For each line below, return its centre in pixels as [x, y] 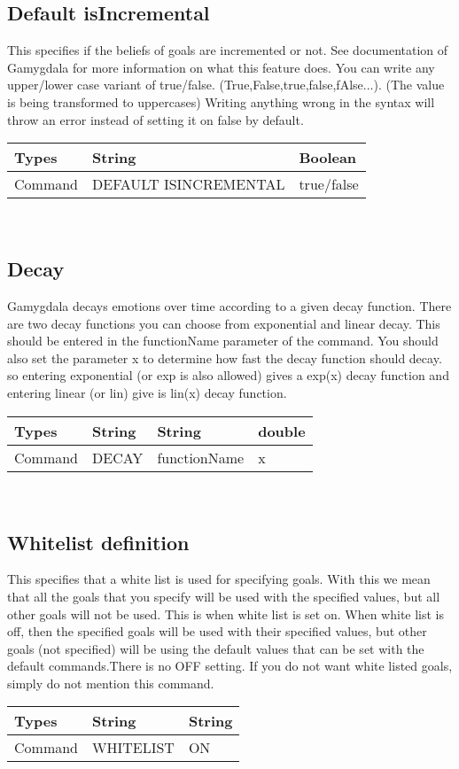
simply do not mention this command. [111, 683]
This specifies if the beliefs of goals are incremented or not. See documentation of [228, 50]
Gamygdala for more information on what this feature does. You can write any [221, 67]
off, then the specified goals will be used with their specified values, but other [217, 631]
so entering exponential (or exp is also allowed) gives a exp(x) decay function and [228, 375]
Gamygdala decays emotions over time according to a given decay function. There [229, 305]
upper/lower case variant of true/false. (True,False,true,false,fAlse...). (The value [226, 85]
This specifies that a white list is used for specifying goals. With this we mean [219, 579]
